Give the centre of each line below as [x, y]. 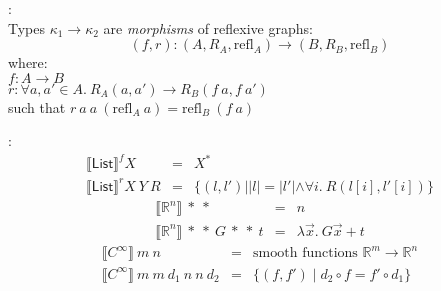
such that [37, 106]
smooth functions [305, 253]
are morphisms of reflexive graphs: [208, 27]
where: [28, 62]
